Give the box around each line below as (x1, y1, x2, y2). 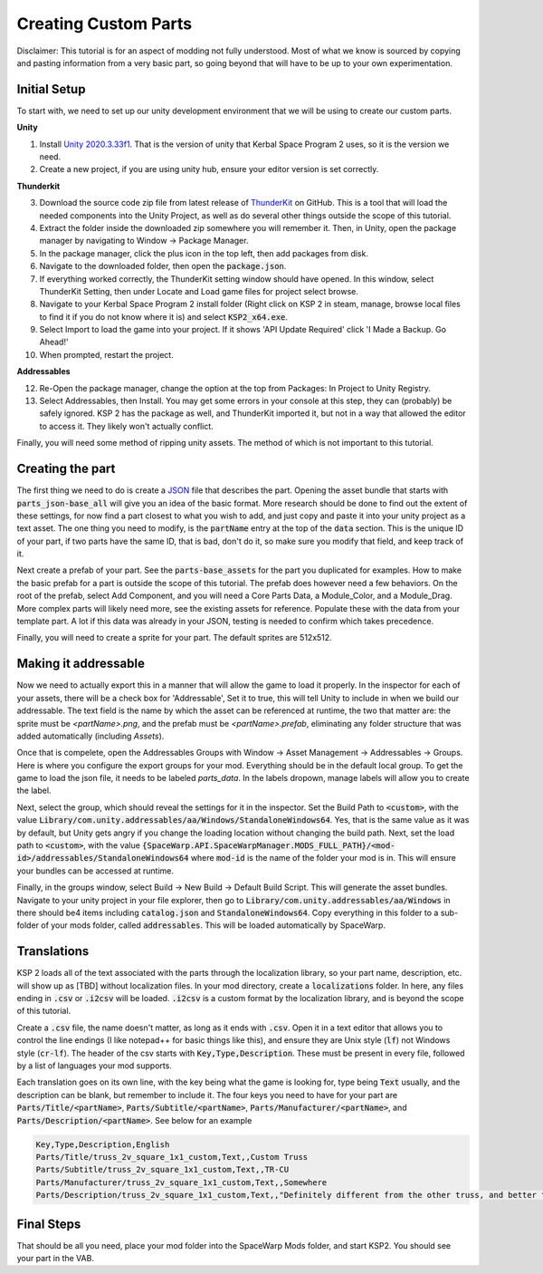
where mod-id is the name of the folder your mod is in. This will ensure (190, 853, 456, 864)
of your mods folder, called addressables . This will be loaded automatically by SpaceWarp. (41, 920, 386, 931)
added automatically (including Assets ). (16, 730, 165, 741)
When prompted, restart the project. (39, 349, 174, 360)
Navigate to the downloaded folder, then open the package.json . (39, 261, 287, 272)
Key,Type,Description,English (35, 1139, 170, 1150)
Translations (16, 943, 90, 960)
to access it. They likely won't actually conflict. (39, 420, 214, 431)
